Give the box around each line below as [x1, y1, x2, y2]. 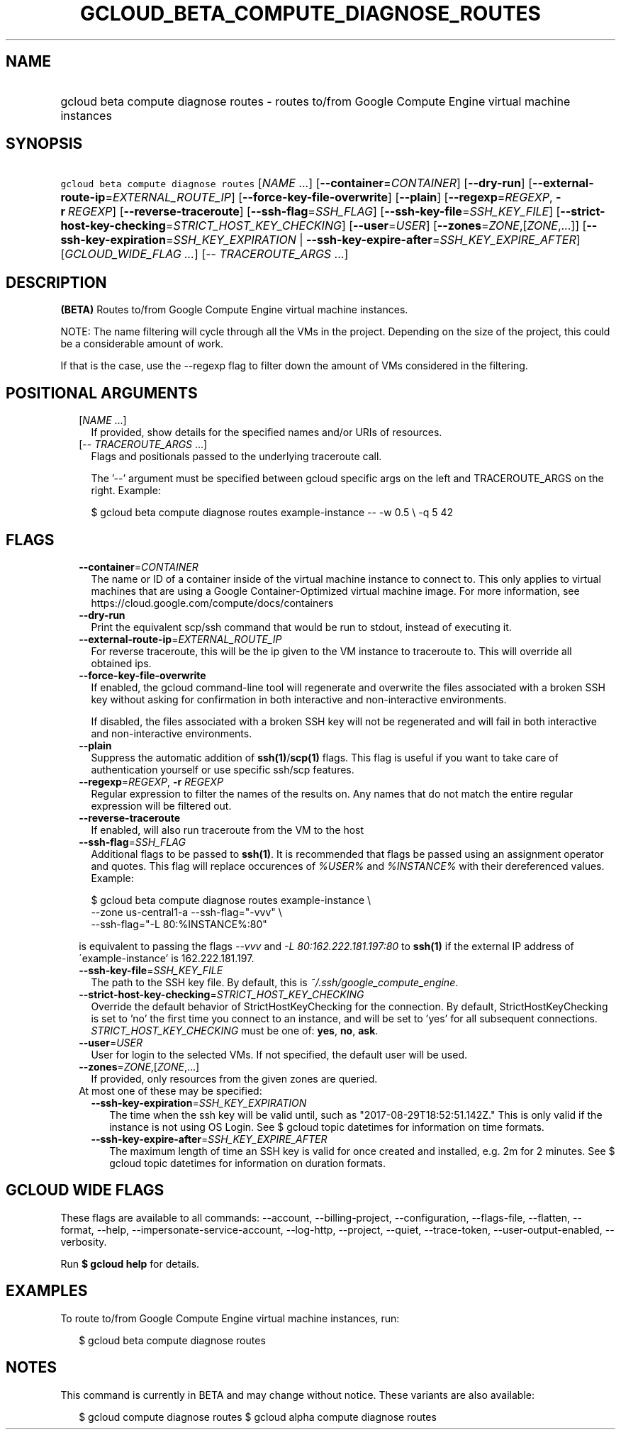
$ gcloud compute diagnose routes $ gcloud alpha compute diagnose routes [79, 1410, 437, 1423]
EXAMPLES [6, 1282, 88, 1300]
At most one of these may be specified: [79, 1084, 262, 1097]
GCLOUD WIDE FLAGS [6, 1181, 164, 1200]
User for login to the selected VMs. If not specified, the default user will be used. [91, 1048, 468, 1061]
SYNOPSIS [6, 135, 83, 153]
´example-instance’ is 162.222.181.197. [79, 951, 254, 964]
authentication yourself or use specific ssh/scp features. [91, 763, 354, 776]
